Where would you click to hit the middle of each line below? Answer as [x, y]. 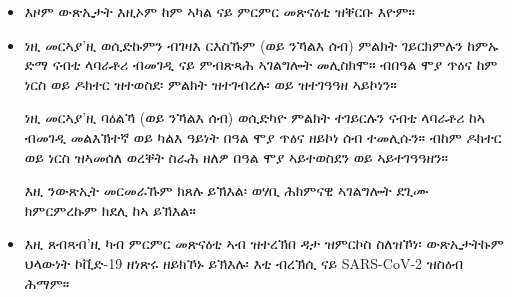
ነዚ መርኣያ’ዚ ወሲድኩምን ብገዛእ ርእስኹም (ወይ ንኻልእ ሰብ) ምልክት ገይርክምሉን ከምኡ [261, 44]
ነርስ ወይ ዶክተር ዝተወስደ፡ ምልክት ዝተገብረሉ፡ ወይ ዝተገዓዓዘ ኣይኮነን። [210, 83]
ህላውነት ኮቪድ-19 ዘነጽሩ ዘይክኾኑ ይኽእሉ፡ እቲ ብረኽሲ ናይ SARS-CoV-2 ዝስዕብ [244, 262]
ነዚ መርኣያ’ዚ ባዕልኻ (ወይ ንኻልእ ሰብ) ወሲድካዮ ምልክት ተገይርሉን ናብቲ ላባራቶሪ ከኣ [255, 117]
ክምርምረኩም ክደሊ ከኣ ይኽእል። [110, 209]
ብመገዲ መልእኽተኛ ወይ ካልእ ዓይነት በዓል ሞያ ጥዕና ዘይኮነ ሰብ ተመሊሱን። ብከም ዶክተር [263, 136]
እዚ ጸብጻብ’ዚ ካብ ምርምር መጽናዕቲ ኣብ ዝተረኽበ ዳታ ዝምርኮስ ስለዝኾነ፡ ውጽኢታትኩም [264, 243]
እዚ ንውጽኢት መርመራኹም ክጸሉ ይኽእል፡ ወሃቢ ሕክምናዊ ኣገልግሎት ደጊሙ [226, 190]
